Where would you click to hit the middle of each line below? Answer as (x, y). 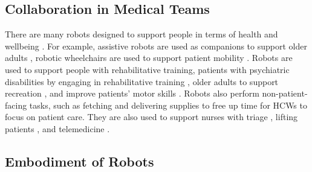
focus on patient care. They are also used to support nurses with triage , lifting (151, 117)
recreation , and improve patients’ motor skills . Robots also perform (132, 93)
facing (16, 105)
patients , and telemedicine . (57, 128)
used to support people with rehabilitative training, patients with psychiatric (147, 69)
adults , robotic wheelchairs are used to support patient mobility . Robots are (149, 58)
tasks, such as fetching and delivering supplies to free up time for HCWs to (168, 105)
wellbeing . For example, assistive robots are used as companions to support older (156, 46)
